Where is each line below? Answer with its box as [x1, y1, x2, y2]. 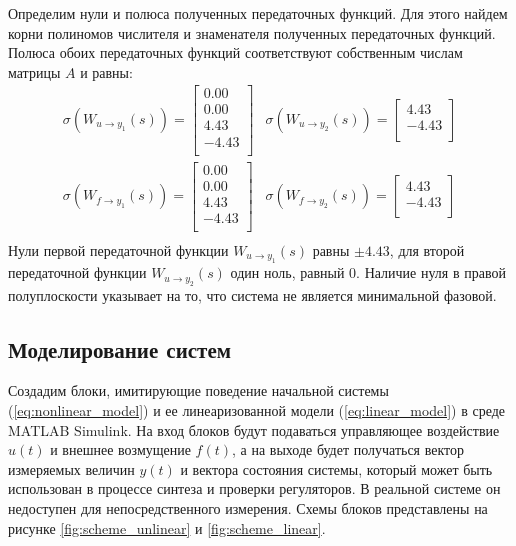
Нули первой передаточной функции [8, 239, 229, 260]
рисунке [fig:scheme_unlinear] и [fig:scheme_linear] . [8, 517, 326, 538]
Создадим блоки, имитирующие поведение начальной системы [8, 380, 389, 401]
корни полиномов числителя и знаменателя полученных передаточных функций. [8, 22, 496, 43]
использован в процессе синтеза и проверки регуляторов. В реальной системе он [8, 478, 501, 499]
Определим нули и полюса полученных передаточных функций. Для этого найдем [8, 3, 508, 23]
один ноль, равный [230, 262, 345, 283]
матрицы [8, 61, 61, 82]
